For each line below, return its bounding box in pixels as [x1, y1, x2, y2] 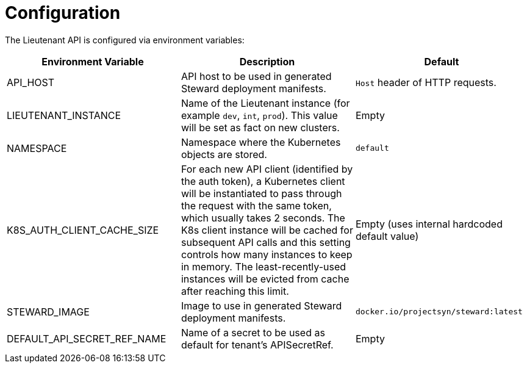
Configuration [5, 2, 121, 23]
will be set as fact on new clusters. [181, 121, 340, 134]
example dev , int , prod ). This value [181, 109, 338, 121]
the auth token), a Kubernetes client [181, 175, 345, 187]
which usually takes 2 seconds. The [181, 211, 345, 224]
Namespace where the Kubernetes [181, 135, 341, 148]
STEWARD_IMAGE [7, 305, 90, 318]
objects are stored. [181, 148, 267, 161]
